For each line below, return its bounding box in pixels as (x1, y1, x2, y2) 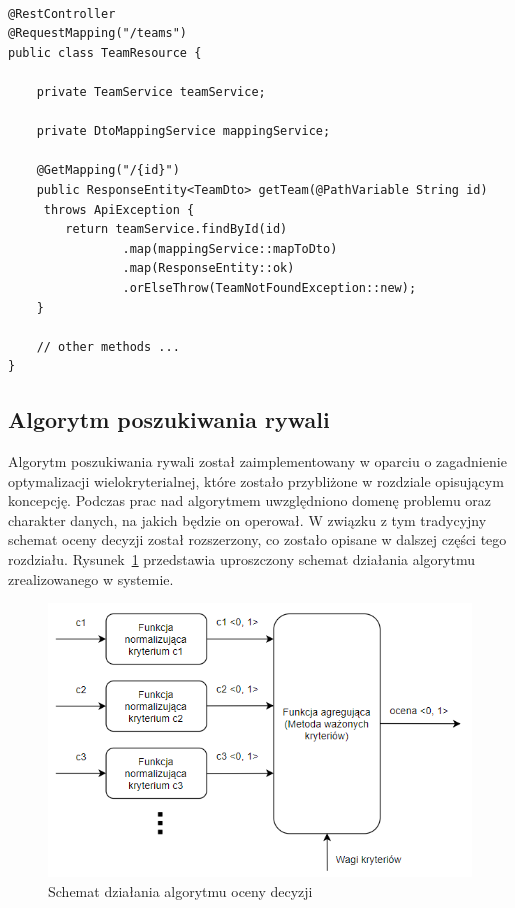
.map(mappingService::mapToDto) (122, 241, 338, 256)
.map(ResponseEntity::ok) (122, 261, 295, 276)
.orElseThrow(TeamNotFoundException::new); (122, 280, 417, 295)
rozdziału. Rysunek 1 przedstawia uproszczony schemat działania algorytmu (8, 549, 476, 570)
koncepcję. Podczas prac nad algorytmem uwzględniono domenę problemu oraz (8, 490, 492, 511)
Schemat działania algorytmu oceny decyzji (48, 880, 313, 901)
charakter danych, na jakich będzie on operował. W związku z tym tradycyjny (8, 509, 487, 530)
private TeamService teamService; (36, 84, 266, 99)
